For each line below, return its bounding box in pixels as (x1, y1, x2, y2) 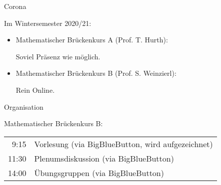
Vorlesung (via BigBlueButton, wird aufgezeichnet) (34, 138, 213, 150)
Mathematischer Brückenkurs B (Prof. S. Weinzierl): (15, 68, 176, 78)
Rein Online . (15, 84, 55, 95)
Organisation (4, 101, 43, 112)
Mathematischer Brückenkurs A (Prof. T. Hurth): (15, 34, 168, 45)
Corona (4, 1, 26, 11)
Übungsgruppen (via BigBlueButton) (34, 167, 164, 179)
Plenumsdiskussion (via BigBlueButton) (34, 152, 174, 164)
